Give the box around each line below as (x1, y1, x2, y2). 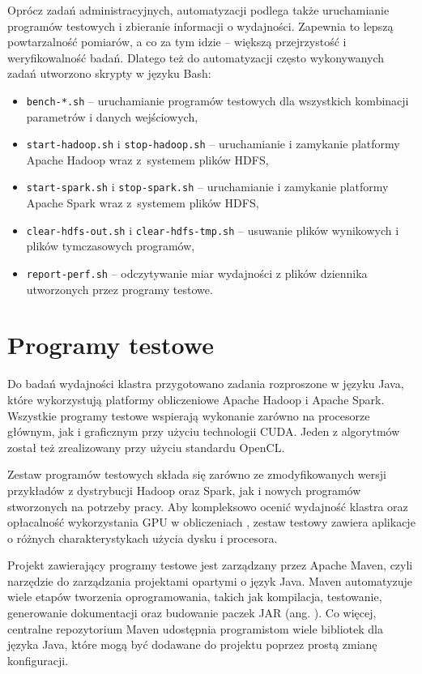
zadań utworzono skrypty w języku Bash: (7, 65, 211, 82)
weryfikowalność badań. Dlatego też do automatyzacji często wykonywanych (7, 49, 385, 66)
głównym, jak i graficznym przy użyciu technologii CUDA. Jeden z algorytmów (7, 423, 400, 440)
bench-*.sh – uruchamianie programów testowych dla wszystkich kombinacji (26, 92, 409, 109)
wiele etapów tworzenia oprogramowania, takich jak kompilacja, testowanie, (7, 588, 382, 605)
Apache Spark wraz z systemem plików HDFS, (26, 194, 259, 211)
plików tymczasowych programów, (26, 237, 195, 254)
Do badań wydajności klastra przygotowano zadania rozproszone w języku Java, (7, 375, 404, 392)
